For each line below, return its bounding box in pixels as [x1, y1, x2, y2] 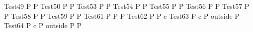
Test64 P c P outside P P [4, 20, 82, 31]
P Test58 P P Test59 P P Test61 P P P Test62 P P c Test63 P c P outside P [4, 10, 240, 21]
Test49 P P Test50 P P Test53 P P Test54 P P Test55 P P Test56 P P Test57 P [4, 1, 250, 11]
